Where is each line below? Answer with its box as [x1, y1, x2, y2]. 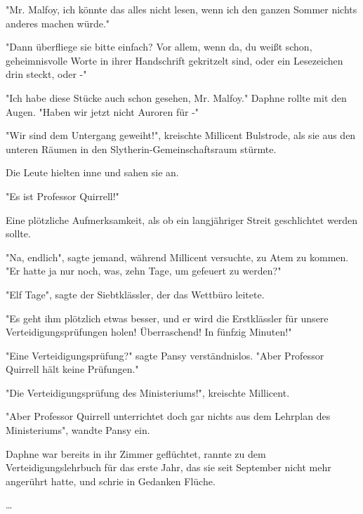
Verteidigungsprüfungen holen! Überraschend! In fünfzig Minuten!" [6, 324, 292, 339]
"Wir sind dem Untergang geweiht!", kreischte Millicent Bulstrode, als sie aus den [6, 128, 356, 143]
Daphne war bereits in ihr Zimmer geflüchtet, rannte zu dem [6, 446, 266, 461]
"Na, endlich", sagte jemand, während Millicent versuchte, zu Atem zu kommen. [6, 249, 349, 264]
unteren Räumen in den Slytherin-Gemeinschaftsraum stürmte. [6, 141, 277, 156]
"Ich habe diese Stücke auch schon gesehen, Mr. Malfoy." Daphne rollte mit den [6, 90, 347, 105]
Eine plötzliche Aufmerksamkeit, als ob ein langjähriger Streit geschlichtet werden [6, 212, 358, 227]
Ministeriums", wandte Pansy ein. [6, 423, 150, 437]
